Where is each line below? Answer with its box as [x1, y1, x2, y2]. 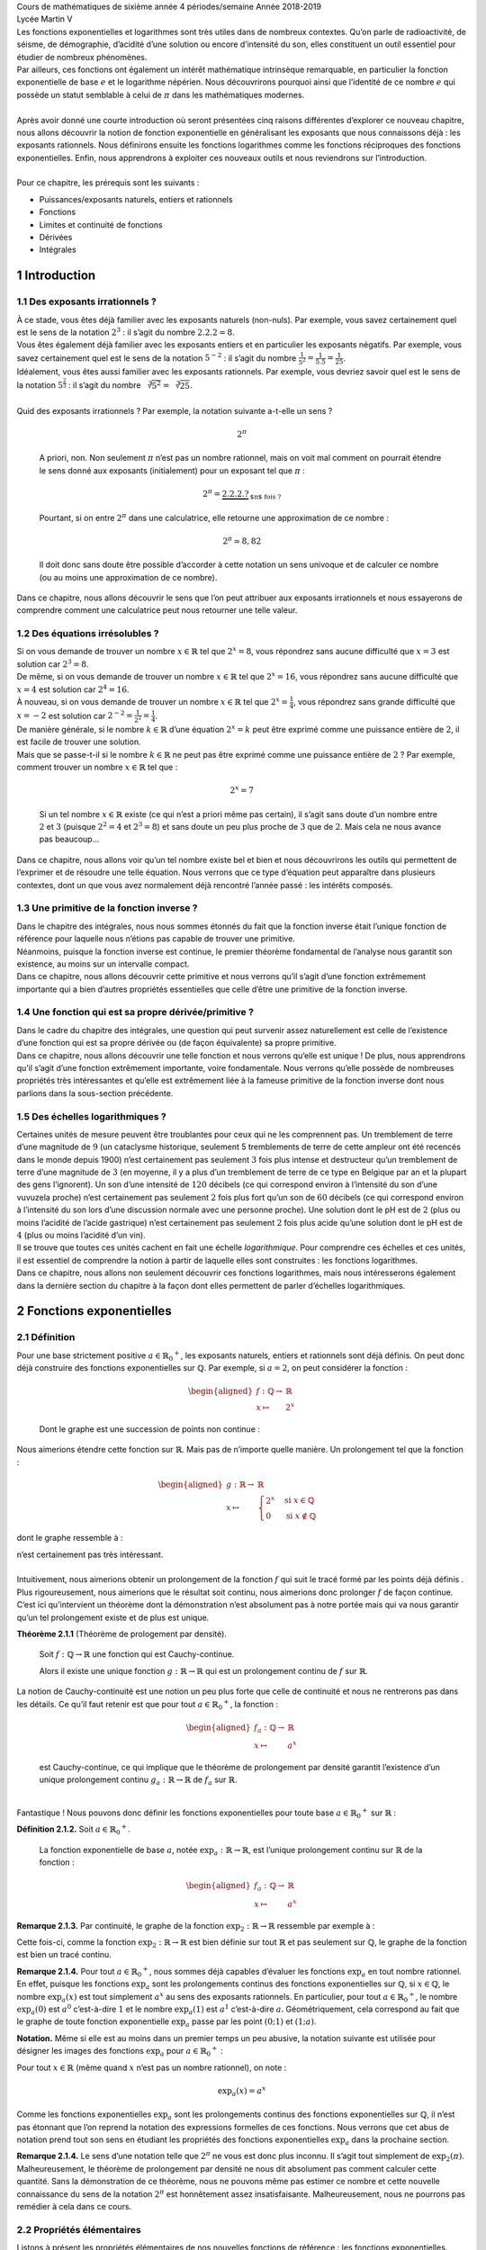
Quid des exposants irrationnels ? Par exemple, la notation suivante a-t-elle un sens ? [16, 405, 333, 416]
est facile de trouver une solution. [16, 736, 141, 747]
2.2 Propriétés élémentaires [16, 2223, 141, 2236]
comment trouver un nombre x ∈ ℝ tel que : [16, 761, 178, 773]
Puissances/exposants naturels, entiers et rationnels [39, 193, 233, 204]
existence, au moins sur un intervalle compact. [16, 958, 190, 969]
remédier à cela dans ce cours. [16, 2201, 132, 2211]
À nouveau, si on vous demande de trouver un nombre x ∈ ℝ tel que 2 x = [16, 696, 288, 707]
